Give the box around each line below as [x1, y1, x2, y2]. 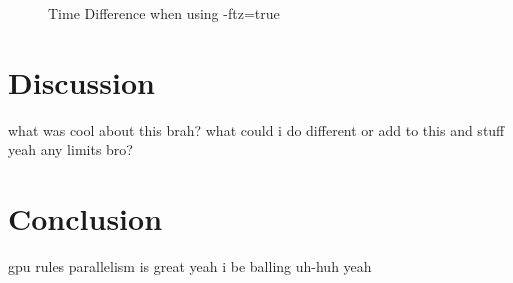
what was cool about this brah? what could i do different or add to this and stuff [8, 119, 505, 140]
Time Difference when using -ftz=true [48, 3, 280, 23]
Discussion [8, 61, 155, 102]
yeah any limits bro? [8, 139, 133, 160]
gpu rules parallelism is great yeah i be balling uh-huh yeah [8, 256, 372, 277]
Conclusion [8, 198, 163, 239]
